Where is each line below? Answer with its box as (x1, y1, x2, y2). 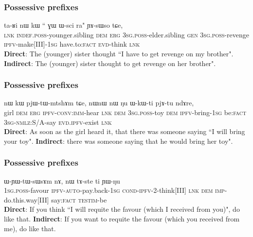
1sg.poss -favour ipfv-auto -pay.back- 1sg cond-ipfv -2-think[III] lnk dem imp (4, 185, 225, 195)
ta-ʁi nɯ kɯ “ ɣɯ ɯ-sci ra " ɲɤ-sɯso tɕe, (4, 20, 123, 30)
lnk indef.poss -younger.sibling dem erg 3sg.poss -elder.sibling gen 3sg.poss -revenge (4, 29, 249, 39)
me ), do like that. (4, 223, 56, 233)
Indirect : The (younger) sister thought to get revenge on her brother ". (4, 58, 216, 68)
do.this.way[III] (4, 194, 49, 204)
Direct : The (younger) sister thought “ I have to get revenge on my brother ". (4, 49, 234, 58)
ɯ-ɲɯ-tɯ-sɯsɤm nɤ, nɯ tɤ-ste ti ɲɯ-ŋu (4, 175, 120, 186)
